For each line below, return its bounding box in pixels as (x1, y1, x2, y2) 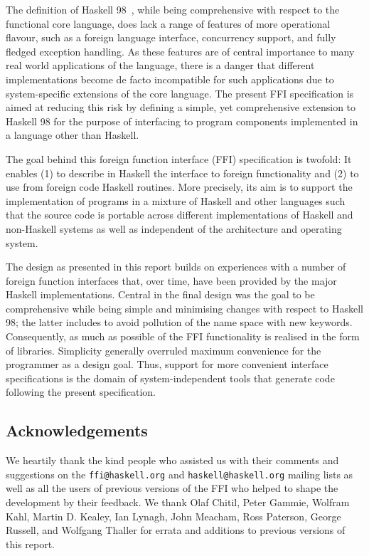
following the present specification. (6, 384, 156, 399)
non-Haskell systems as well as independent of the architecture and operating (6, 221, 342, 236)
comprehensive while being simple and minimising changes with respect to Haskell (6, 300, 363, 315)
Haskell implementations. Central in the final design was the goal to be (6, 287, 315, 302)
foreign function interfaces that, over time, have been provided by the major (6, 273, 337, 288)
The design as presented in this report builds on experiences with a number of (6, 259, 346, 274)
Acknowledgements (6, 419, 148, 441)
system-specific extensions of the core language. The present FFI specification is (6, 85, 354, 100)
